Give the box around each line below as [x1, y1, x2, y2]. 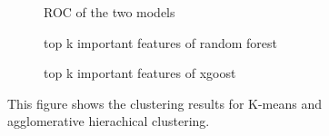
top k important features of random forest [44, 33, 277, 52]
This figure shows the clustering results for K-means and [7, 93, 323, 112]
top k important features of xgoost [44, 63, 236, 83]
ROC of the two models [44, 3, 175, 21]
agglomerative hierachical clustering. [7, 112, 210, 131]
